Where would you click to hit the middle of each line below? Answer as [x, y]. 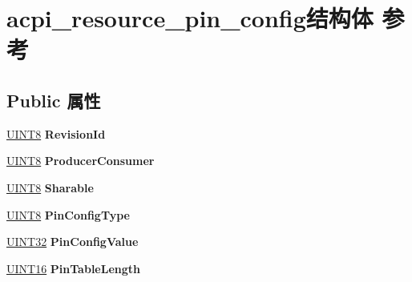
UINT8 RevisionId [56, 133]
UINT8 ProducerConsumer [81, 161]
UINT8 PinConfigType [68, 214]
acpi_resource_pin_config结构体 [190, 18]
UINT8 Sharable [50, 187]
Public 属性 [54, 100]
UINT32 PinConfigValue [73, 242]
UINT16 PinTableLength [73, 268]
